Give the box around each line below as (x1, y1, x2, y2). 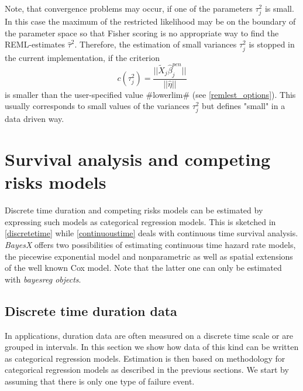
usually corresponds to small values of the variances (5, 100, 190, 112)
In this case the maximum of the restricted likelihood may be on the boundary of (5, 15, 296, 28)
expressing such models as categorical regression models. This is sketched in (5, 215, 276, 227)
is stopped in (249, 38, 295, 50)
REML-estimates (5, 38, 65, 50)
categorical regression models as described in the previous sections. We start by (5, 363, 289, 376)
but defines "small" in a (202, 100, 285, 112)
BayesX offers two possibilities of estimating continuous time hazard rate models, (5, 239, 296, 251)
